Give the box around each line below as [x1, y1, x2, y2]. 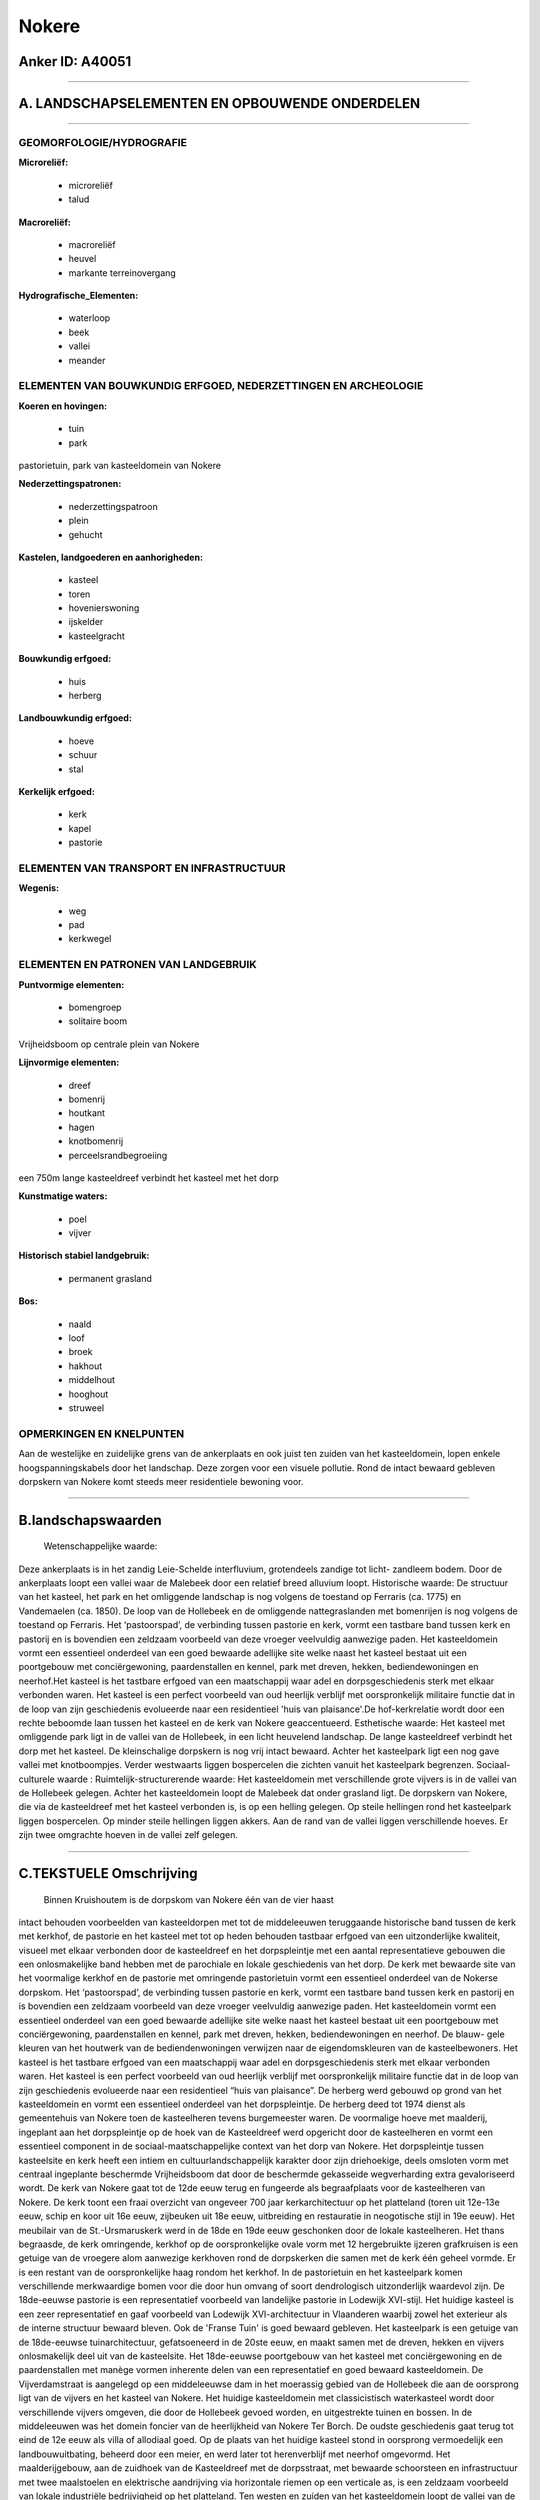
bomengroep [68, 1001, 122, 1013]
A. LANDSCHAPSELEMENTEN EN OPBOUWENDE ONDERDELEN [18, 95, 421, 112]
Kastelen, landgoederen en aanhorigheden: [18, 551, 204, 563]
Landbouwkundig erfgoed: [18, 712, 132, 724]
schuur [68, 749, 98, 761]
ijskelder [68, 616, 104, 628]
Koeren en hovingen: [18, 400, 108, 412]
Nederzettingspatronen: [18, 478, 122, 490]
